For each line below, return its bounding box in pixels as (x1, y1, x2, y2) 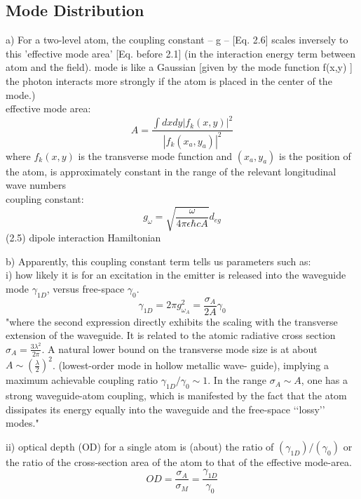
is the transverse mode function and (78, 148, 233, 163)
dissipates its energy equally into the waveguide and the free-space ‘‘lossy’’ (6, 401, 325, 416)
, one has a (301, 373, 348, 387)
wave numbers (6, 178, 67, 192)
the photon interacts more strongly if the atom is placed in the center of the (6, 73, 332, 88)
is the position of (279, 148, 351, 163)
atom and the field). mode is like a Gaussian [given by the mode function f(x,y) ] (6, 60, 353, 74)
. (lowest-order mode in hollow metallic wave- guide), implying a (52, 357, 329, 372)
